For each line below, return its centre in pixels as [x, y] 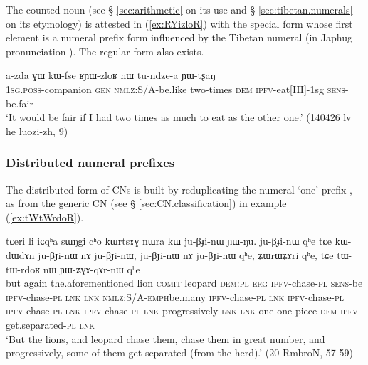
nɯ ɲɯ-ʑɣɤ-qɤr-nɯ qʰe [91, 269]
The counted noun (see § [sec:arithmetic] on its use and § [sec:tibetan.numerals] [179, 9]
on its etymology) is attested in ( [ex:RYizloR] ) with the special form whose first [179, 23]
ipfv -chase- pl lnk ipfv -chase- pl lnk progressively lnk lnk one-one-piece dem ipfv [182, 311]
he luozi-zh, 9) [37, 131]
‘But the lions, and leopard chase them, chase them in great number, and [165, 338]
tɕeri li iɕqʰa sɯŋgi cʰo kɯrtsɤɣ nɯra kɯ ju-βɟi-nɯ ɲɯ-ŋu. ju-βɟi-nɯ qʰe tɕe [169, 241]
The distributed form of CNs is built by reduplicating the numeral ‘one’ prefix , [179, 189]
